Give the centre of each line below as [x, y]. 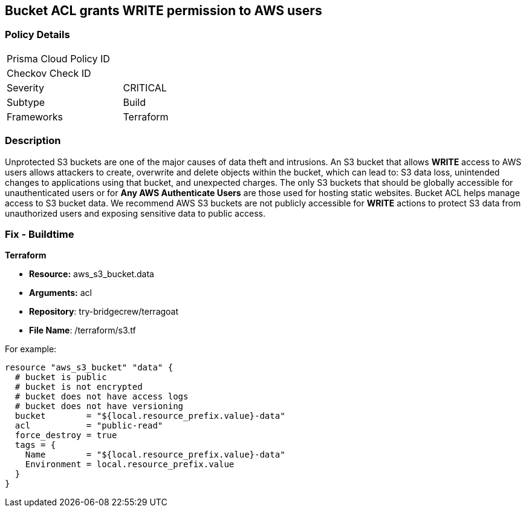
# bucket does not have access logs [102, 397]
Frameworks [35, 117]
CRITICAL [145, 87]
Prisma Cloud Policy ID [58, 58]
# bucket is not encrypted [79, 387]
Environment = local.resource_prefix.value [130, 464]
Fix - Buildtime [40, 234]
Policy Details [37, 35]
